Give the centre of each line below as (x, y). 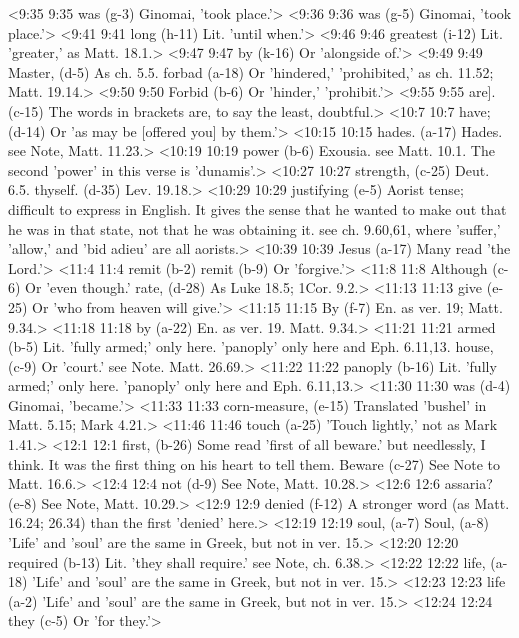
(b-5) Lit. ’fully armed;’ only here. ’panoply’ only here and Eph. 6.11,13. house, (251, 346)
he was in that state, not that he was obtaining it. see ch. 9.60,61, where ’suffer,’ (254, 228)
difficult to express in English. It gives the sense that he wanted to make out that (257, 208)
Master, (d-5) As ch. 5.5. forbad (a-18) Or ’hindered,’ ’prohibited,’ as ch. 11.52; (251, 71)
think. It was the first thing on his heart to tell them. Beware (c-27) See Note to (254, 463)
